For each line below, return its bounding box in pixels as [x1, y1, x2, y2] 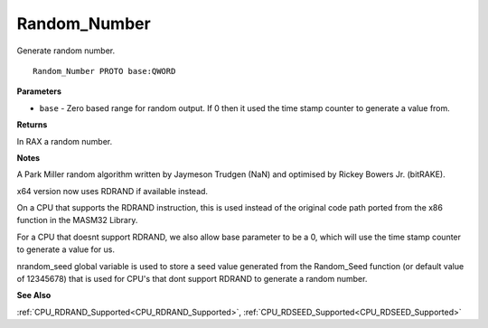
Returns [16, 119, 48, 130]
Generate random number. [16, 45, 116, 56]
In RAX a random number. [16, 136, 113, 146]
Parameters [16, 86, 62, 97]
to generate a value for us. [16, 244, 115, 255]
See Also [16, 290, 52, 301]
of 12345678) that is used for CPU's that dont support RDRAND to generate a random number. [16, 274, 368, 285]
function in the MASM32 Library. [16, 215, 138, 226]
